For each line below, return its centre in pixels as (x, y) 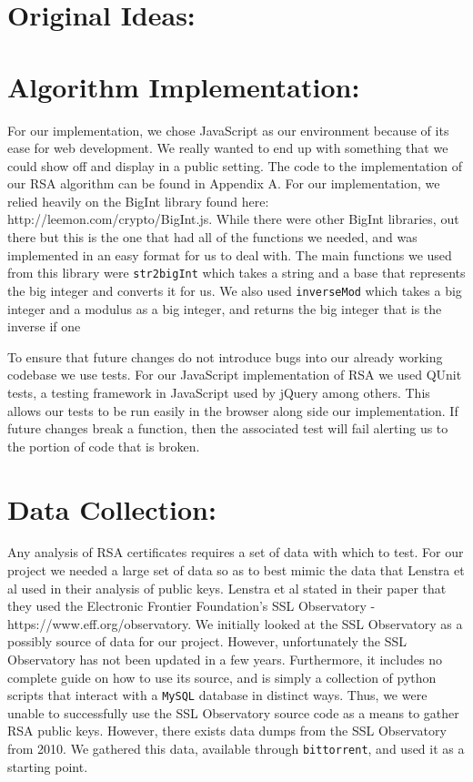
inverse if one (44, 326)
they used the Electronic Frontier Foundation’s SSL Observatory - (191, 606)
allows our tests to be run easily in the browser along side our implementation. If (233, 410)
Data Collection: (112, 508)
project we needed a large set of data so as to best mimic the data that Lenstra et (236, 570)
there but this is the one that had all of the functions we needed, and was (212, 237)
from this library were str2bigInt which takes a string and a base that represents (236, 273)
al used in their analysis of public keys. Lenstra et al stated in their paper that (227, 588)
